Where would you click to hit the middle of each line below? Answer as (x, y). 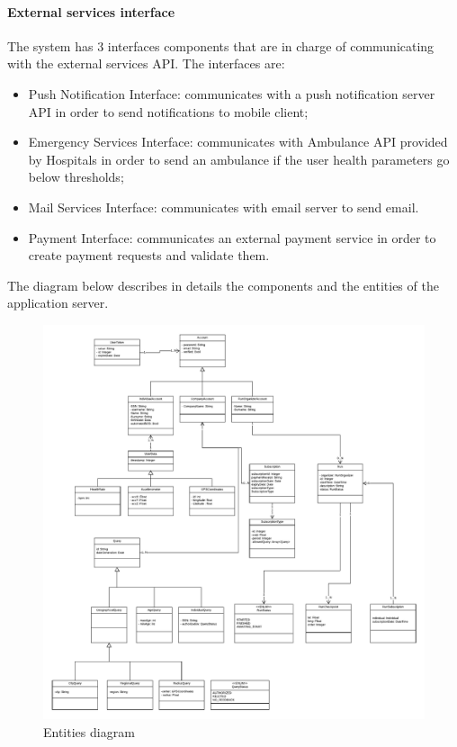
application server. (58, 303)
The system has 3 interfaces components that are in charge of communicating (221, 45)
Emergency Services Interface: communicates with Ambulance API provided (238, 142)
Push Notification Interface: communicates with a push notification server (232, 93)
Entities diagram (89, 732)
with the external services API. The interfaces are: (146, 63)
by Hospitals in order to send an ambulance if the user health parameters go (239, 159)
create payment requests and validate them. (149, 255)
